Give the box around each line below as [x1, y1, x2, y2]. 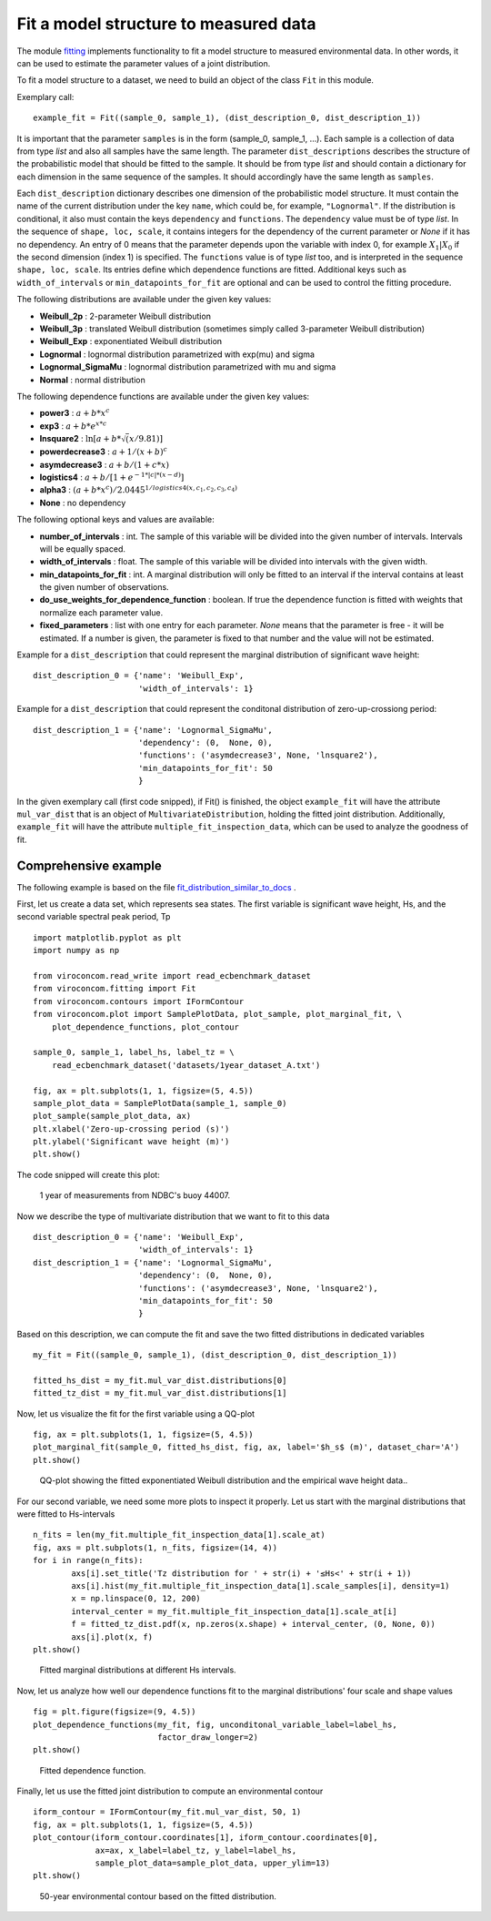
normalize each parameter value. [39, 606, 164, 618]
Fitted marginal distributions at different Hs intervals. [39, 1664, 236, 1675]
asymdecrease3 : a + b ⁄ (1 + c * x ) [39, 459, 170, 470]
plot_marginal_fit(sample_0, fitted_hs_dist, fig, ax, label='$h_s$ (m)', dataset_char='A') [33, 1442, 460, 1452]
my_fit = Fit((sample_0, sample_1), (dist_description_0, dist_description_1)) [33, 1350, 397, 1360]
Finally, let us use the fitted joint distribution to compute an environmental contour [16, 1785, 324, 1797]
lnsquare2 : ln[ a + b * [39, 433, 122, 444]
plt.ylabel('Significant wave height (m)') [33, 1136, 230, 1147]
